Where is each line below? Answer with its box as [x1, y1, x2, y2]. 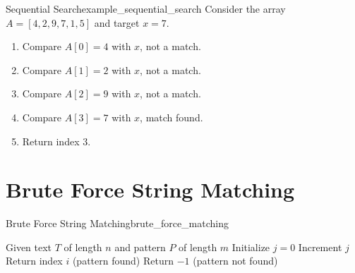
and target [94, 15, 140, 30]
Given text [6, 239, 52, 254]
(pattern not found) [193, 253, 278, 268]
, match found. [140, 109, 203, 124]
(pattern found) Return [72, 253, 174, 268]
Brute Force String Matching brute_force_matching [6, 216, 229, 231]
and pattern [114, 239, 166, 254]
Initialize [231, 239, 270, 254]
